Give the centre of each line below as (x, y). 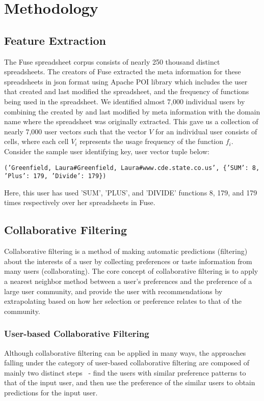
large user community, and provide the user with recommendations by (113, 291)
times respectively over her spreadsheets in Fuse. (80, 202)
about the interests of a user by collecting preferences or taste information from (128, 261)
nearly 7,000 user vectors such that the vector (75, 131)
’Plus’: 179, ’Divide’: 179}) (55, 176)
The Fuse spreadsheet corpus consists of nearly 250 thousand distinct (112, 61)
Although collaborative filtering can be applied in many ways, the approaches (125, 352)
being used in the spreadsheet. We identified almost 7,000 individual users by (125, 101)
